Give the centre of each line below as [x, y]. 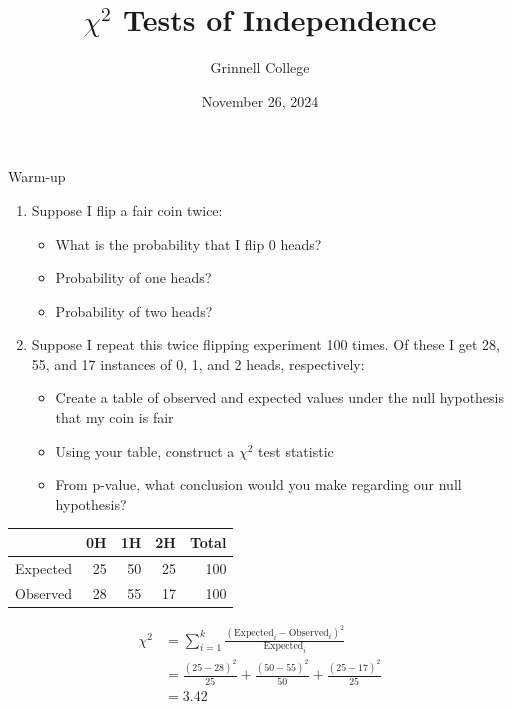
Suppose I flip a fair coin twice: [127, 209]
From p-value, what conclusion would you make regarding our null [258, 484]
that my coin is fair [114, 417]
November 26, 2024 [260, 100]
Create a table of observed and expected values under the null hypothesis [280, 397]
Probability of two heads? [134, 310]
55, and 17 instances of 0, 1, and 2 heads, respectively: [198, 363]
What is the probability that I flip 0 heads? [188, 243]
